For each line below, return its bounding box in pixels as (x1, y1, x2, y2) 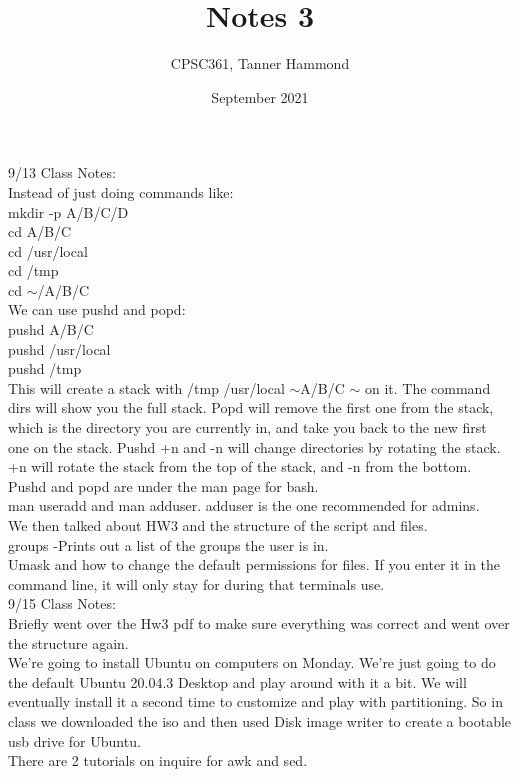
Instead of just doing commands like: (8, 181, 234, 202)
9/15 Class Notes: (8, 593, 116, 614)
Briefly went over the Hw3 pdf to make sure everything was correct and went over (8, 612, 510, 633)
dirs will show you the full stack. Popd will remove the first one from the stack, (8, 397, 494, 418)
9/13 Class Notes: (8, 162, 116, 183)
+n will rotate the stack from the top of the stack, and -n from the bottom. (8, 456, 472, 477)
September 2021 (211, 86, 309, 107)
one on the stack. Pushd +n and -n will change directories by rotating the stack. (8, 436, 501, 457)
